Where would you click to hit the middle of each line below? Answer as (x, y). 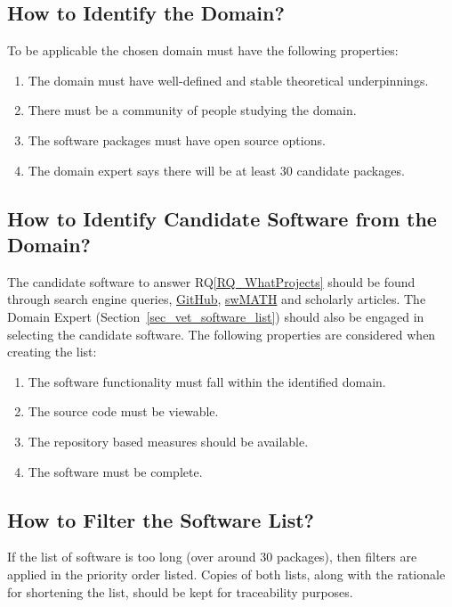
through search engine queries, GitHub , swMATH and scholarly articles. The (217, 299)
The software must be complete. (115, 471)
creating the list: (52, 352)
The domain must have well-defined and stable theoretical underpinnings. (228, 80)
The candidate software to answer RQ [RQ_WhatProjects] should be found (211, 281)
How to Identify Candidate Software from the (222, 218)
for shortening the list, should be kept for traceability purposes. (180, 591)
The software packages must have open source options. (177, 139)
